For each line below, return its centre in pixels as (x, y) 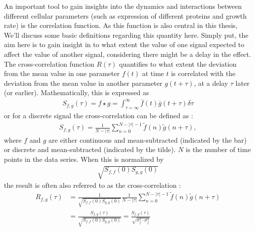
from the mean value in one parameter (62, 73)
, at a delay (211, 83)
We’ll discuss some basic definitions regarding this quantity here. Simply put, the (126, 35)
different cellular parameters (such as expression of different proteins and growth (126, 15)
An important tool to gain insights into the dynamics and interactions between (123, 6)
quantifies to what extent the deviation (178, 64)
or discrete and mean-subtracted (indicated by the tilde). (90, 149)
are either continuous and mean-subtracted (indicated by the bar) (148, 140)
